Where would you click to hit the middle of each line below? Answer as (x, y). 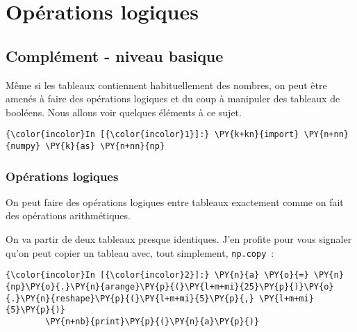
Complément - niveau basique (115, 55)
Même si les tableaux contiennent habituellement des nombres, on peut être (166, 85)
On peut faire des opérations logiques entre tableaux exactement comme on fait (175, 201)
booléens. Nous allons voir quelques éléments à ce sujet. (124, 112)
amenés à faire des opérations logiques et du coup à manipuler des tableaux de (173, 98)
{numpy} (23, 147)
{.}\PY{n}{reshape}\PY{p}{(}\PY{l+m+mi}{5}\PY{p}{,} (130, 298)
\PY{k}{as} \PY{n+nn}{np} (105, 147)
